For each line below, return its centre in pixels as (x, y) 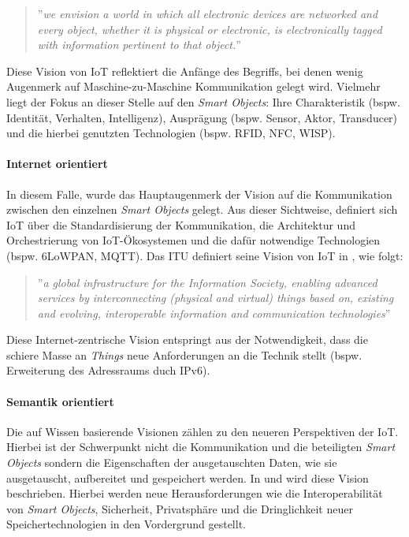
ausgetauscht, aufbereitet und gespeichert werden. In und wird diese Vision (188, 477)
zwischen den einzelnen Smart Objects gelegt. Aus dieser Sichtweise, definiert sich (202, 209)
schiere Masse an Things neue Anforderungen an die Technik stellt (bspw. (184, 354)
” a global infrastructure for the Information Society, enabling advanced (207, 282)
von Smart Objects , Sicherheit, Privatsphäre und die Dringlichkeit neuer (180, 508)
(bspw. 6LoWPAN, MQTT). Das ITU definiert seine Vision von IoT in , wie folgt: (205, 255)
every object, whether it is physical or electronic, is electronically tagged (210, 29)
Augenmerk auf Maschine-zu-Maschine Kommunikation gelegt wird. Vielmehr (193, 86)
